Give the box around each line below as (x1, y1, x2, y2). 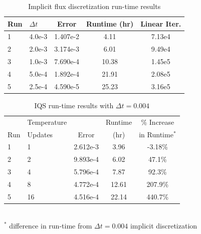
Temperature (27, 116, 67, 127)
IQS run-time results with (34, 100, 114, 110)
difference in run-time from (9, 220, 92, 230)
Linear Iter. (140, 18, 181, 29)
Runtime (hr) (86, 18, 134, 29)
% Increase (141, 116, 174, 127)
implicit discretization (130, 220, 197, 230)
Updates (27, 129, 53, 139)
